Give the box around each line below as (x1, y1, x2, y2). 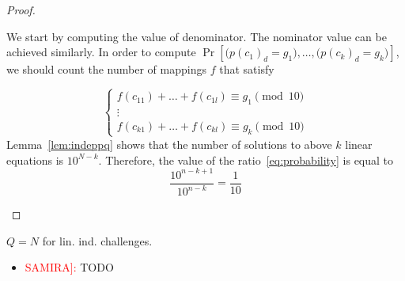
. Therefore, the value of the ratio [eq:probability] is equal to (98, 151, 394, 168)
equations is (6, 151, 64, 168)
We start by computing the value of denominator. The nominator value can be (6, 28, 387, 44)
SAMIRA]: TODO (25, 259, 114, 275)
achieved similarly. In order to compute (6, 44, 196, 60)
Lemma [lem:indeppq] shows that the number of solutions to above (6, 135, 332, 152)
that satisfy (219, 61, 274, 78)
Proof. (6, 2, 36, 17)
